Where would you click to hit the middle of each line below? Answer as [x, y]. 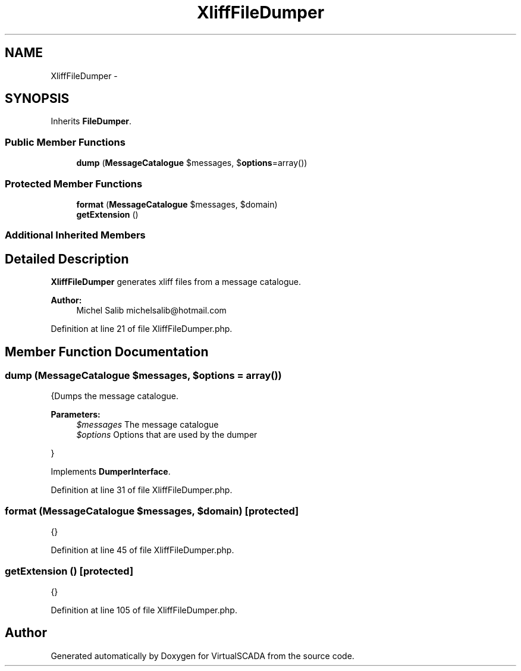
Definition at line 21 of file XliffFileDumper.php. [142, 329]
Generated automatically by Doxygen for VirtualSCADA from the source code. [203, 656]
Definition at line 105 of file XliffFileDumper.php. [144, 610]
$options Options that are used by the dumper [167, 435]
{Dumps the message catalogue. [114, 396]
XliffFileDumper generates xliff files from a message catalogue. [176, 282]
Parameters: [76, 415]
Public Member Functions [65, 142]
